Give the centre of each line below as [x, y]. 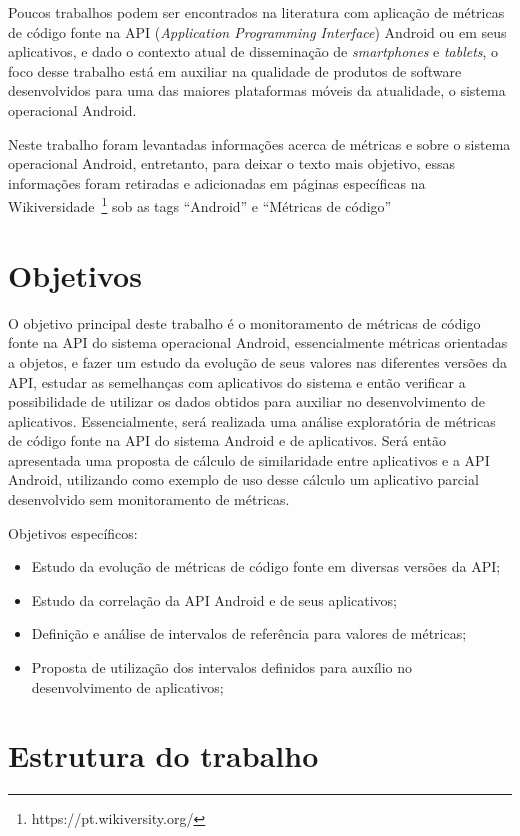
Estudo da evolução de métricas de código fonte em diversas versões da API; [266, 566]
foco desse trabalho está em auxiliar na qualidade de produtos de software [235, 70]
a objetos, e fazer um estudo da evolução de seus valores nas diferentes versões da [257, 361]
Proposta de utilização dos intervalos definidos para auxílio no [222, 667]
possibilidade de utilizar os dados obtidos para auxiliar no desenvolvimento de [247, 401]
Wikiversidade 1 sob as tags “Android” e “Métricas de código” [200, 204]
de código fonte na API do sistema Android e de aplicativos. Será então [227, 440]
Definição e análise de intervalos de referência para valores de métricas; [249, 633]
